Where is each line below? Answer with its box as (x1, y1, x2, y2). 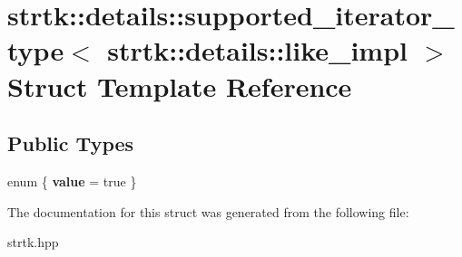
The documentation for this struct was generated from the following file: (7, 202, 409, 221)
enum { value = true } (7, 171, 137, 190)
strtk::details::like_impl (107, 32, 408, 69)
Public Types (7, 129, 134, 157)
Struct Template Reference (7, 67, 352, 104)
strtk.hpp (7, 233, 59, 252)
